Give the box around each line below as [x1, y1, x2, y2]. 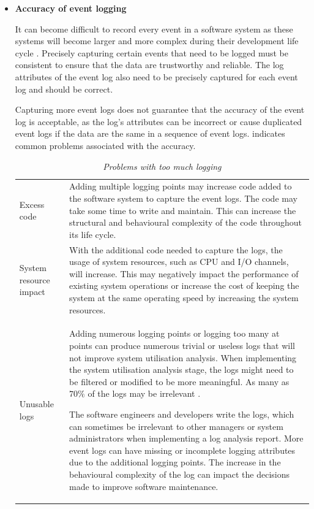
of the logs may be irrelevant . [88, 387, 201, 400]
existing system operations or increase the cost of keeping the [69, 279, 299, 292]
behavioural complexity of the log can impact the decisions [69, 467, 290, 480]
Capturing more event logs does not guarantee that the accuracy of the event [15, 103, 305, 116]
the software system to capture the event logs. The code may [69, 191, 297, 204]
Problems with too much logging [103, 159, 222, 172]
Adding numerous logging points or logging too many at [69, 327, 280, 340]
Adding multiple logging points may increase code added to [69, 180, 292, 193]
